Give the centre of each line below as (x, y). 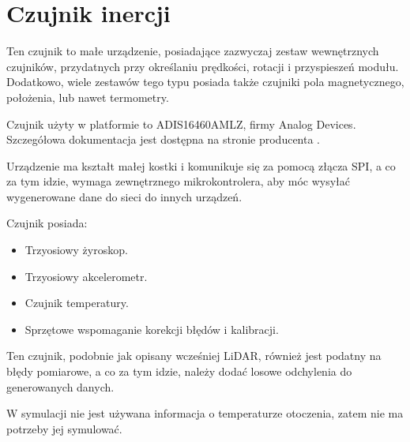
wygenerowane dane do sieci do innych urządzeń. (124, 196)
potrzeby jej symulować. (64, 428)
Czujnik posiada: (47, 223)
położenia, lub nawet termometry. (88, 97)
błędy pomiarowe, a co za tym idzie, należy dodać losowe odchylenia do (179, 371)
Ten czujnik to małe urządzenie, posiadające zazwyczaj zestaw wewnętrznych (193, 51)
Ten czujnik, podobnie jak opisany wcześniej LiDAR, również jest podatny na (194, 356)
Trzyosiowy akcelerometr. (86, 276)
